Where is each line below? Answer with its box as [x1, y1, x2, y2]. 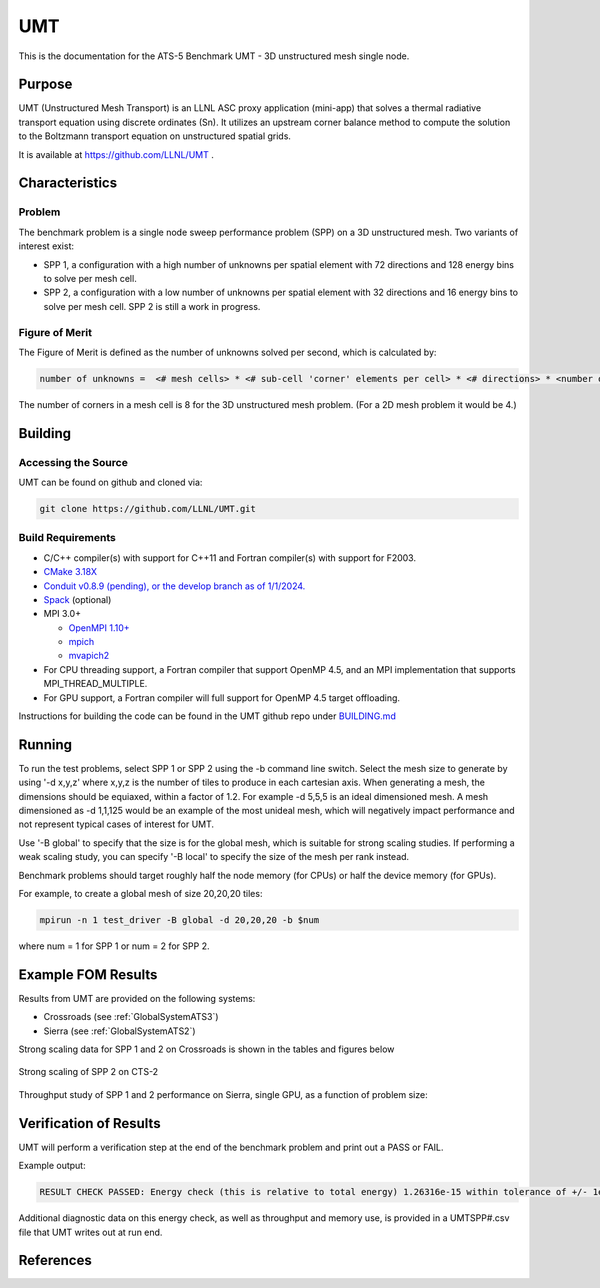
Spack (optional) [43, 593, 112, 605]
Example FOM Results [18, 966, 158, 983]
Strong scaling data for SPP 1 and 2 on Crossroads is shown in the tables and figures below [18, 1043, 395, 1055]
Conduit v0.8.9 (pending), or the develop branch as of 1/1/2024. [43, 580, 306, 592]
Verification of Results [18, 1115, 161, 1132]
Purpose [18, 76, 73, 93]
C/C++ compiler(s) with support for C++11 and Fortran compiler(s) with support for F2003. [43, 551, 417, 564]
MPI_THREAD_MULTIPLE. [43, 678, 148, 690]
